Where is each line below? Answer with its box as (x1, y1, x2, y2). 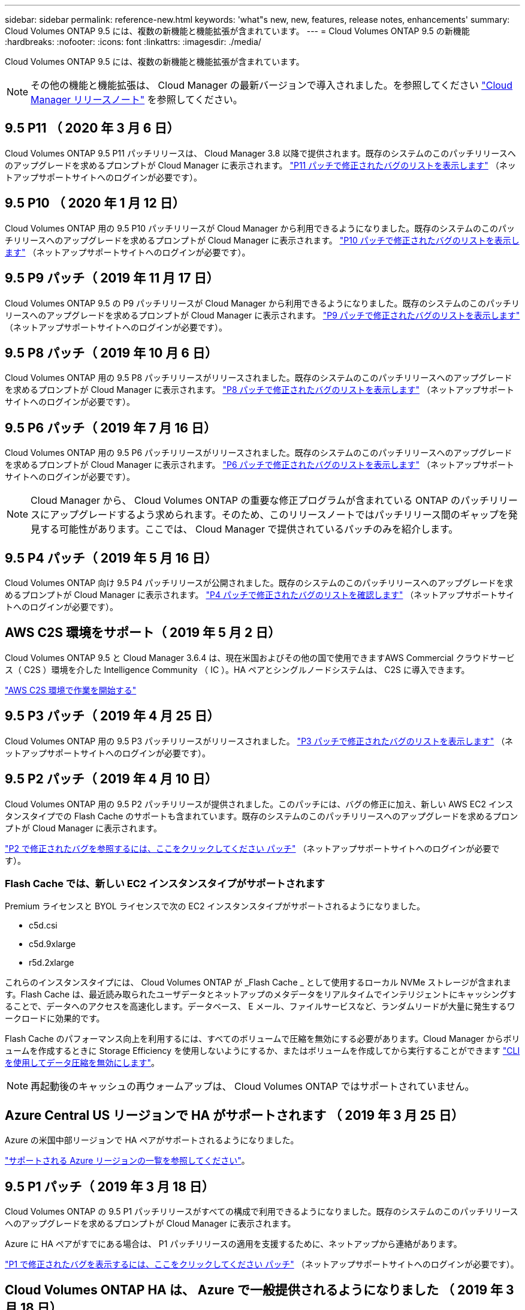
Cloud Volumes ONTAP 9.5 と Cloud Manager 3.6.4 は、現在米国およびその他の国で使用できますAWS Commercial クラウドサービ (5, 652, 515, 663)
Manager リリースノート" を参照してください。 (31, 94, 243, 106)
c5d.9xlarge (29, 939, 76, 950)
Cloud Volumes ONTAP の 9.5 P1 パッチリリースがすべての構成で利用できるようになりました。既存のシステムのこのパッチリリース (5, 1206, 518, 1217)
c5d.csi (29, 920, 58, 931)
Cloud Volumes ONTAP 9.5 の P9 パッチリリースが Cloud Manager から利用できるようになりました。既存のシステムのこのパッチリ (5, 298, 520, 308)
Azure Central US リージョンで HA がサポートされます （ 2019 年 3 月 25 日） (5, 1107, 464, 1123)
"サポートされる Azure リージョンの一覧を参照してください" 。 (5, 1155, 250, 1166)
